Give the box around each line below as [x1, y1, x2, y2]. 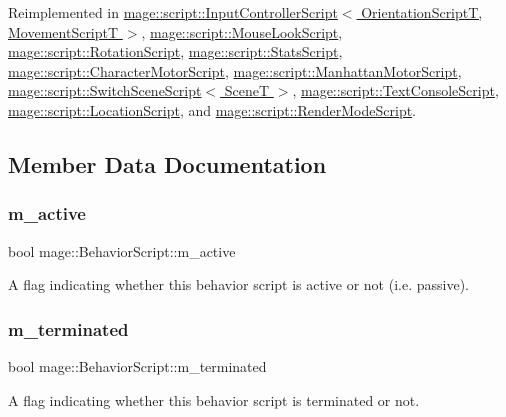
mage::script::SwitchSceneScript [8, 80, 202, 101]
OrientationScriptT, [361, 2, 483, 22]
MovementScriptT [8, 21, 119, 42]
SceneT [224, 80, 270, 101]
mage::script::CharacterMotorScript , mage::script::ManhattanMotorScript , [8, 60, 462, 81]
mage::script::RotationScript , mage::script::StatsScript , [8, 41, 343, 62]
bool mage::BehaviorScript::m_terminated [8, 355, 267, 376]
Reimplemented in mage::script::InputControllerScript [8, 2, 338, 22]
